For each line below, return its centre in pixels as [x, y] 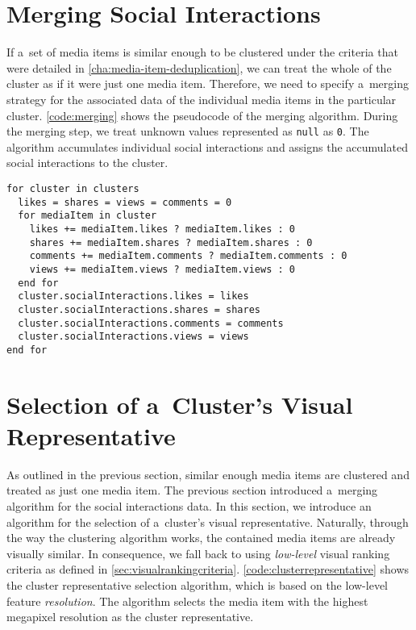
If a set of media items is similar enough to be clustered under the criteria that [202, 52]
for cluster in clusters [73, 188]
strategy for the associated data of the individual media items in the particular [202, 99]
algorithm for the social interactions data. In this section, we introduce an [189, 505]
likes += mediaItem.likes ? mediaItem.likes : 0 [162, 229]
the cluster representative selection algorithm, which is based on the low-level [197, 584]
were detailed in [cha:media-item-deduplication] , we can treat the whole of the [199, 67]
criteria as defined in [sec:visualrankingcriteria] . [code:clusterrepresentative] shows [208, 569]
